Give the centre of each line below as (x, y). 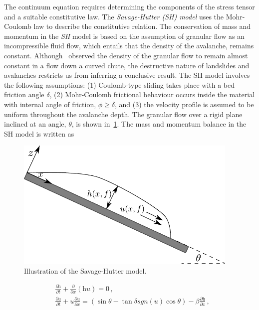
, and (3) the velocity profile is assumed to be (184, 104)
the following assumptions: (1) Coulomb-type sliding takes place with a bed (119, 84)
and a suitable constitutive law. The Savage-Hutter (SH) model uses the (114, 16)
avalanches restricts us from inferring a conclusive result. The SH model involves (127, 75)
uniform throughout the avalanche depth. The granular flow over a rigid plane (123, 114)
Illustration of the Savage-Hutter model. (85, 270)
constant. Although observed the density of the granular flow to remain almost (126, 55)
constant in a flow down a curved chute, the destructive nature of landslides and (127, 65)
